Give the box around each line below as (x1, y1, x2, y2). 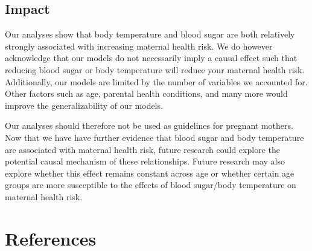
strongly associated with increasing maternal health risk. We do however (5, 39, 273, 52)
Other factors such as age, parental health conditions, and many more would (5, 87, 288, 100)
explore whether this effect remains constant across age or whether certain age (5, 166, 294, 179)
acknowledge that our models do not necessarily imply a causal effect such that (5, 51, 298, 64)
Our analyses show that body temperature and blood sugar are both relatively (5, 28, 295, 41)
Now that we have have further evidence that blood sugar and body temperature (5, 131, 304, 143)
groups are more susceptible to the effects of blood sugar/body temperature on (5, 178, 296, 191)
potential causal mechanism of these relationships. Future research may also (5, 155, 285, 168)
